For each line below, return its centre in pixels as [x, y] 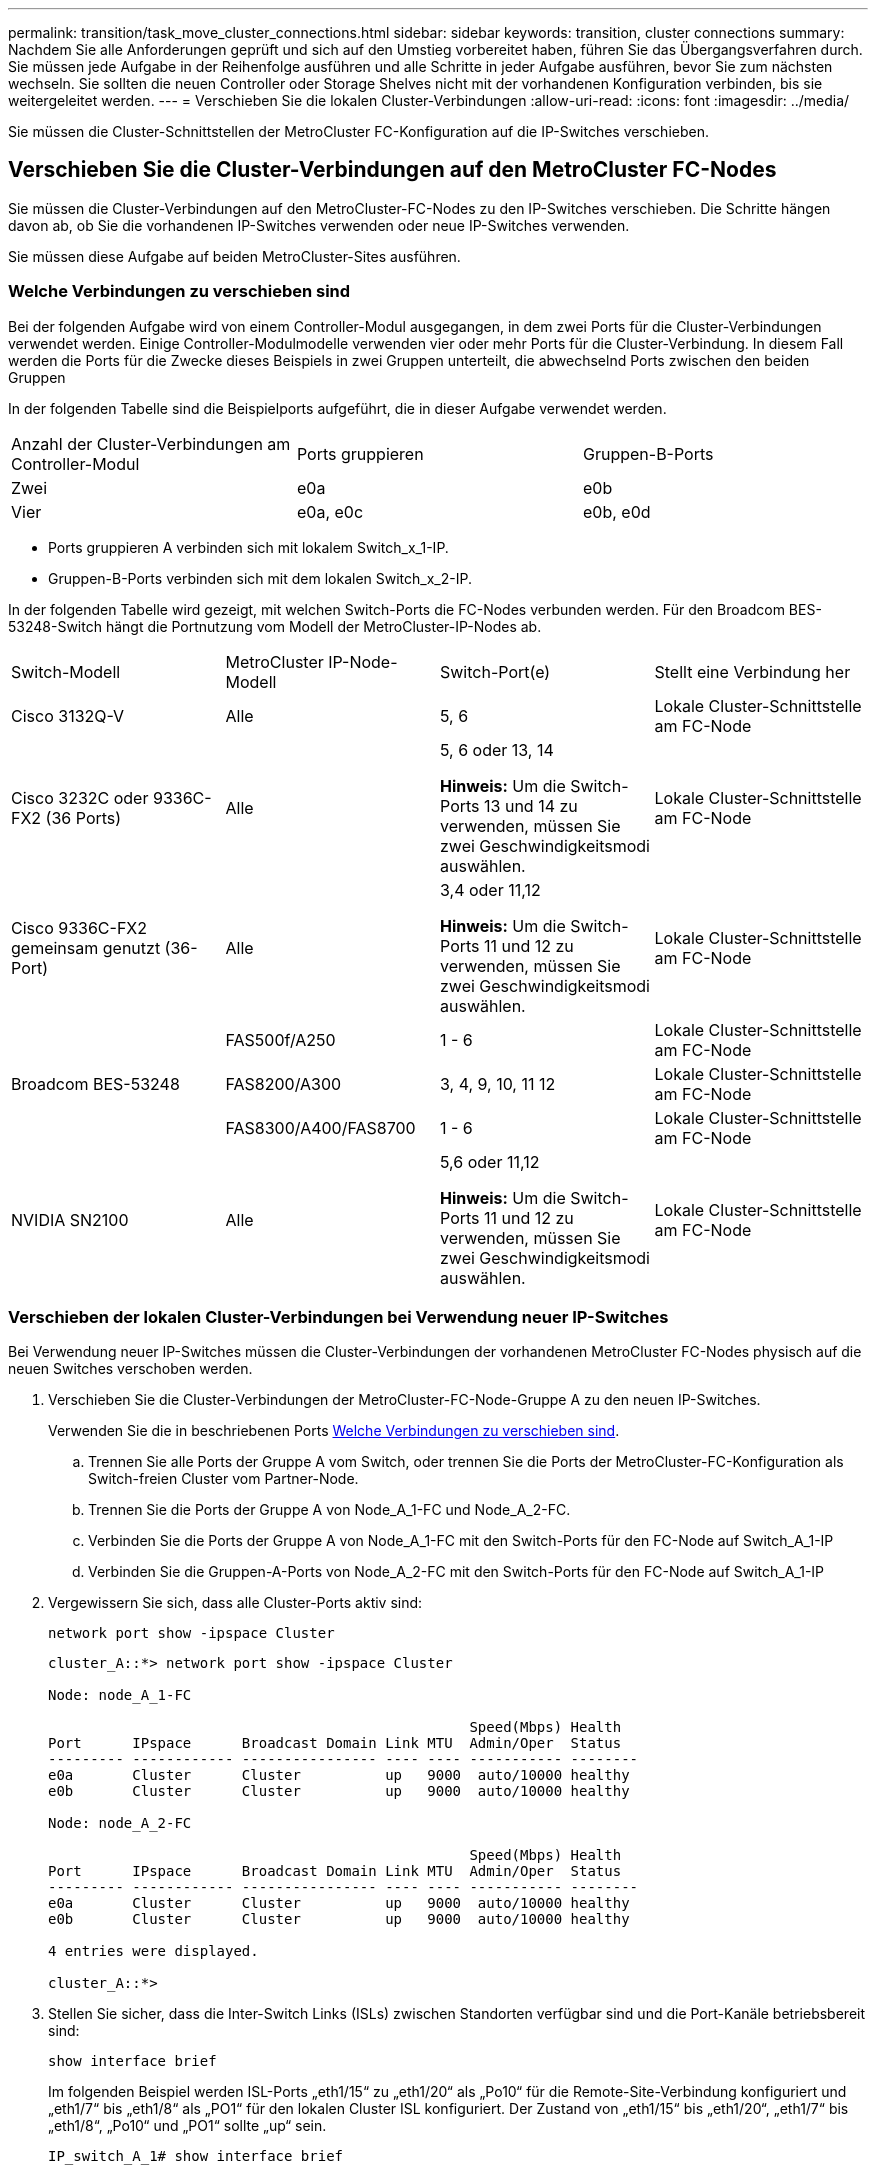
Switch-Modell [66, 671]
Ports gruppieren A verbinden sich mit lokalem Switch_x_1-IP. [248, 547]
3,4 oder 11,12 [490, 889]
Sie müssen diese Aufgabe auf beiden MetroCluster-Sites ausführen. [234, 256]
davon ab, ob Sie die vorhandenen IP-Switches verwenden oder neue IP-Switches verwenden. [319, 225]
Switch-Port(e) [495, 671]
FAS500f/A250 [280, 1039]
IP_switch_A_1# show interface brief [196, 2156]
